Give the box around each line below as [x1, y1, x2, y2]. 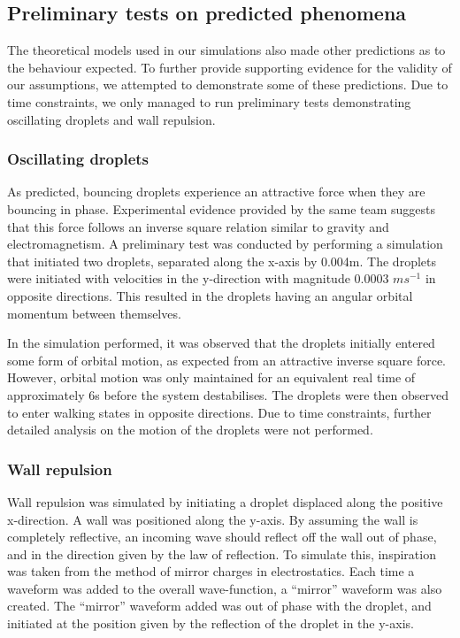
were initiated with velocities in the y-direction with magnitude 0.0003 [7, 269, 389, 288]
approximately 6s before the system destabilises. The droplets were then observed [7, 385, 448, 404]
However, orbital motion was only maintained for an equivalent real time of [7, 368, 416, 387]
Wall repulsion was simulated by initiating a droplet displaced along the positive [7, 492, 443, 511]
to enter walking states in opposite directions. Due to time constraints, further [7, 403, 432, 421]
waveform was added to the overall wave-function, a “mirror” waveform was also [7, 579, 442, 597]
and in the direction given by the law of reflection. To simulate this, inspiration [7, 544, 436, 563]
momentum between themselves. [7, 304, 181, 322]
